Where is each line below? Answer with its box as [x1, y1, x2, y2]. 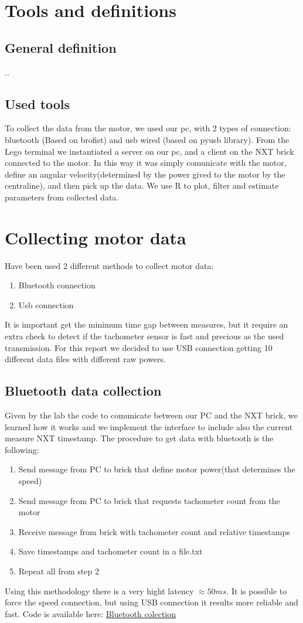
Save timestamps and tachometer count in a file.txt [18, 545, 203, 557]
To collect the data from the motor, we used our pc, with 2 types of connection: [5, 122, 291, 134]
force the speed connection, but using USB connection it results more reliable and [5, 596, 298, 608]
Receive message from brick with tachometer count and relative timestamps [18, 525, 290, 537]
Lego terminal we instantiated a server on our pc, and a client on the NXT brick [5, 145, 294, 157]
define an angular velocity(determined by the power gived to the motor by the [5, 168, 285, 180]
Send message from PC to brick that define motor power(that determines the [18, 463, 295, 475]
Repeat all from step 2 [18, 564, 99, 577]
